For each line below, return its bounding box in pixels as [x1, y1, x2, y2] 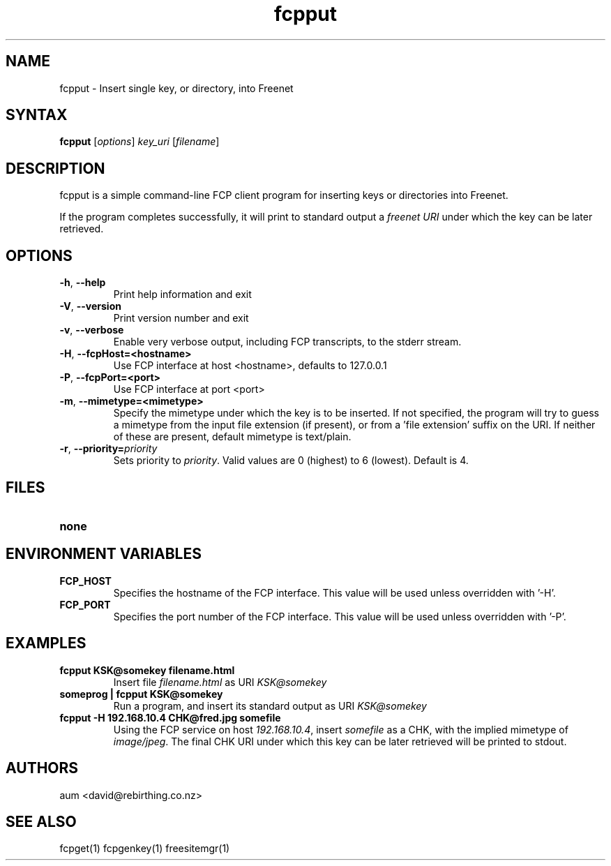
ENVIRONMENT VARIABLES [6, 545, 202, 563]
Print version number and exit [113, 312, 249, 324]
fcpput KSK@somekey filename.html [59, 664, 235, 676]
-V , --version [59, 300, 121, 313]
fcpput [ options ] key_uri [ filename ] [59, 135, 220, 148]
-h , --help [59, 276, 106, 289]
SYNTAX [6, 106, 68, 124]
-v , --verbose [59, 324, 124, 336]
